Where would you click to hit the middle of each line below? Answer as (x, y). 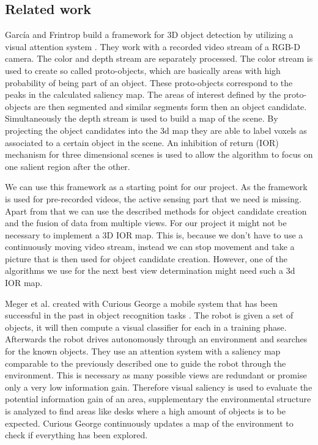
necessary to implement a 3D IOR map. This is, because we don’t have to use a (154, 234)
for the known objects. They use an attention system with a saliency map (143, 351)
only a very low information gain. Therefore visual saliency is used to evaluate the (159, 387)
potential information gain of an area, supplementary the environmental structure (158, 399)
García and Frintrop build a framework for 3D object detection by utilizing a (149, 35)
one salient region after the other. (68, 166)
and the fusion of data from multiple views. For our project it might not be (146, 223)
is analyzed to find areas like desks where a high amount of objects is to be (146, 411)
